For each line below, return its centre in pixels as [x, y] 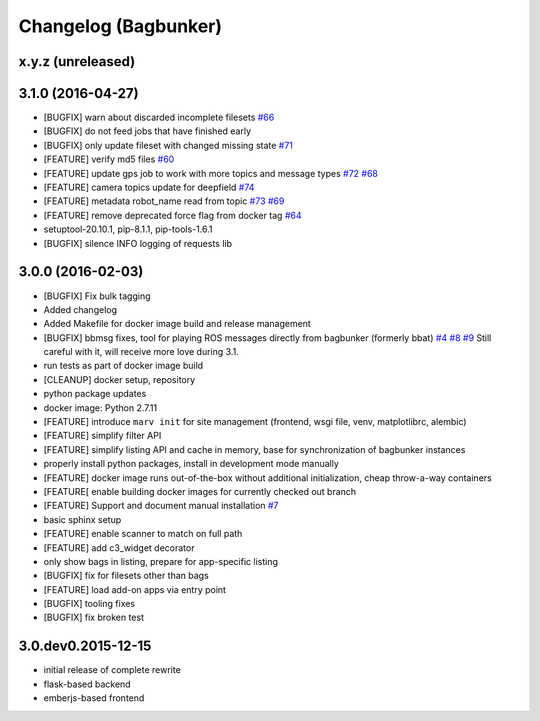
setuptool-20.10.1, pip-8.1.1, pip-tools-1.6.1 [128, 229]
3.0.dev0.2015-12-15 [85, 646]
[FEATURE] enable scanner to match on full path [143, 534]
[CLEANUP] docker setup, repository [119, 379]
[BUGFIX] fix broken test [94, 617]
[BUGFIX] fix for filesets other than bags [126, 576]
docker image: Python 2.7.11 [100, 407]
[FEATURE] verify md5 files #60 [109, 159]
